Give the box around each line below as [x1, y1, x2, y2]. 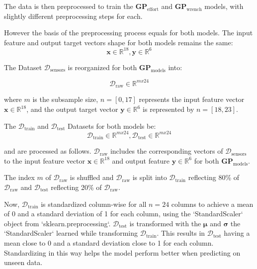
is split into [132, 172, 167, 182]
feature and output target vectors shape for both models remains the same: [4, 37, 233, 47]
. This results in [157, 228, 205, 238]
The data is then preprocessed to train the [4, 1, 133, 11]
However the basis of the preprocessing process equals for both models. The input [4, 27, 253, 38]
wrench [186, 6, 202, 12]
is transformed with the [129, 218, 201, 228]
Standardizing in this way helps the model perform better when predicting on [4, 247, 241, 258]
